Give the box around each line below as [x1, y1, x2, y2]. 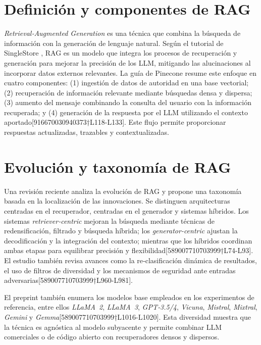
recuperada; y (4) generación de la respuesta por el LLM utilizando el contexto [4, 107, 248, 117]
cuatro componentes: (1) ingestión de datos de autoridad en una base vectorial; [4, 77, 249, 88]
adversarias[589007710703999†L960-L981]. [4, 275, 133, 285]
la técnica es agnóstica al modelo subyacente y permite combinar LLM [4, 321, 222, 332]
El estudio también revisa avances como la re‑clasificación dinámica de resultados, [4, 255, 257, 265]
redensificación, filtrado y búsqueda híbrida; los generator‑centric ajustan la [4, 225, 238, 236]
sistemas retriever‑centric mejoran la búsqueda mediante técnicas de [4, 215, 215, 226]
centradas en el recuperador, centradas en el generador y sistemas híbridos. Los [4, 205, 249, 216]
